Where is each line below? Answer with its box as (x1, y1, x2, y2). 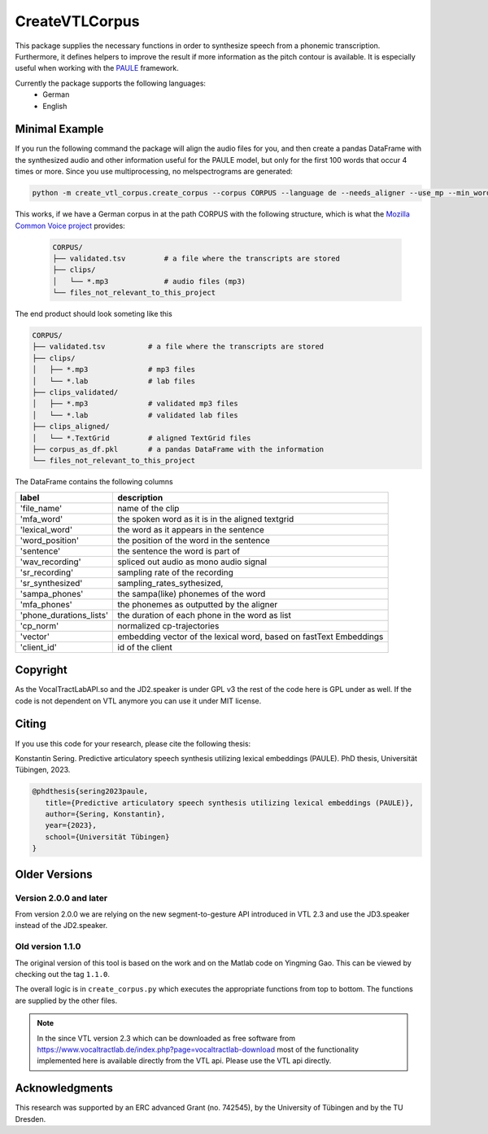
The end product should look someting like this (15, 309, 172, 319)
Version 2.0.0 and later (15, 892, 108, 904)
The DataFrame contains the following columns (15, 477, 174, 487)
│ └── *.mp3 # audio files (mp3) (52, 277, 246, 286)
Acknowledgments (15, 1081, 114, 1095)
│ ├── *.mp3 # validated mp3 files (32, 399, 239, 409)
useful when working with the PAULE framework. (15, 63, 179, 73)
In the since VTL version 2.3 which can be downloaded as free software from (37, 1033, 296, 1043)
